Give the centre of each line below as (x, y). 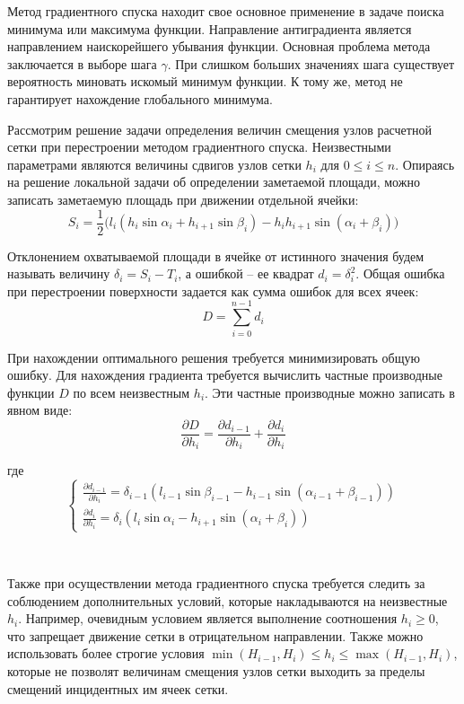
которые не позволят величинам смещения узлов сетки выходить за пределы (216, 670)
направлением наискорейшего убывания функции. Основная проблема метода (219, 46)
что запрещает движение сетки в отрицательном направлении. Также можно (215, 635)
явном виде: (40, 410)
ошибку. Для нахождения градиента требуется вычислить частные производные (225, 375)
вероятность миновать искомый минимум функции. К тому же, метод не (205, 81)
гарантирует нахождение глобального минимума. (140, 98)
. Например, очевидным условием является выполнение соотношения (208, 618)
